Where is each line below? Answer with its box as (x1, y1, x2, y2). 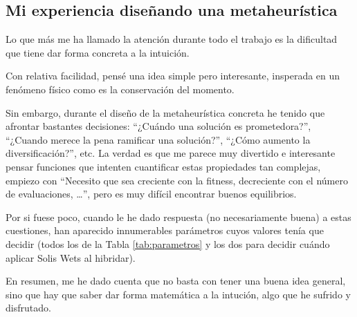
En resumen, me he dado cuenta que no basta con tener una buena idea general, (6, 273, 346, 288)
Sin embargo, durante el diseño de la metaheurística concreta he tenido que (6, 105, 325, 119)
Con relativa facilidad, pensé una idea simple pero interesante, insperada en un (6, 68, 340, 83)
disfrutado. (6, 300, 51, 315)
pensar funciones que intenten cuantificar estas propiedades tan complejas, (6, 159, 321, 173)
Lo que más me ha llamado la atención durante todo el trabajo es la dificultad (6, 32, 338, 46)
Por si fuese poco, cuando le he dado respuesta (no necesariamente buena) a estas (6, 209, 351, 224)
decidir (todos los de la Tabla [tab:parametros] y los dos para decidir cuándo (6, 236, 330, 251)
